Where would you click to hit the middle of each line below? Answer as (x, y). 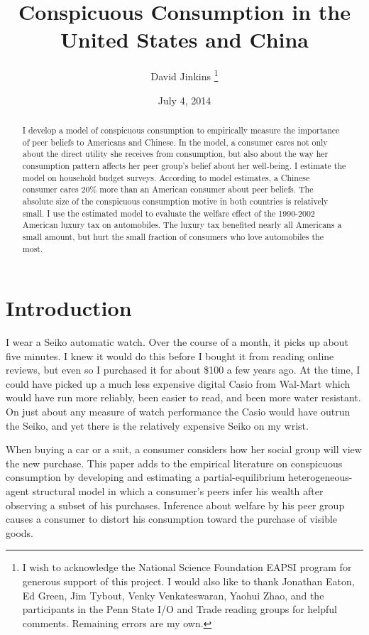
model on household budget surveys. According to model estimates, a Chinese (166, 177)
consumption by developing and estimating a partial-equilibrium (145, 477)
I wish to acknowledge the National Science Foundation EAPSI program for (187, 567)
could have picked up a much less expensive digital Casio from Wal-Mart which (178, 383)
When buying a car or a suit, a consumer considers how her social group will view (184, 449)
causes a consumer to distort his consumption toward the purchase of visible (172, 519)
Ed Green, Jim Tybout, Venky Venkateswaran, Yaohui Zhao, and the (173, 595)
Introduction (69, 308)
